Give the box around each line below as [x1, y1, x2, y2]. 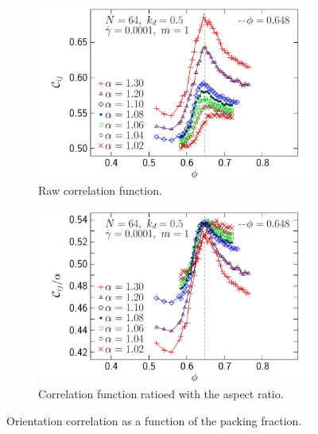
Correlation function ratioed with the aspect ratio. [38, 386, 284, 402]
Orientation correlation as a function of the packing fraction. [6, 412, 302, 428]
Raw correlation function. [38, 182, 162, 199]
